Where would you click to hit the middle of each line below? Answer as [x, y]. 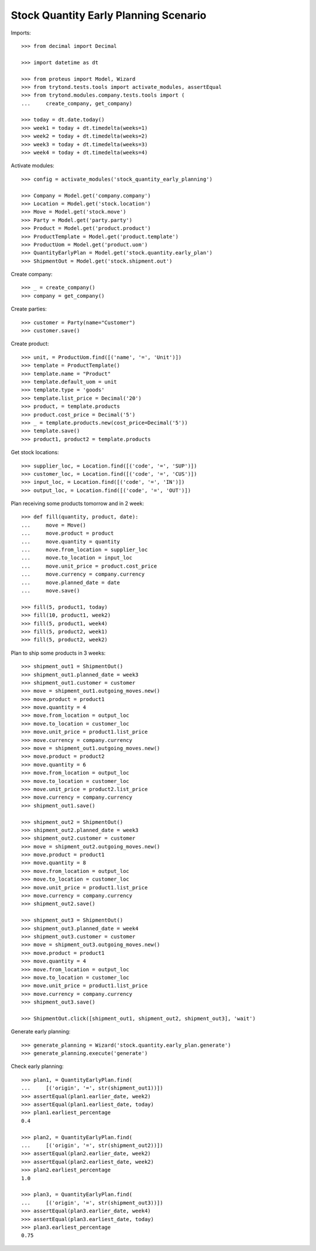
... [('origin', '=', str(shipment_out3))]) [92, 1203]
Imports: [21, 33]
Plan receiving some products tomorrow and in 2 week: [78, 504]
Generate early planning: [41, 1032]
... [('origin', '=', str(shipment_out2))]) [92, 1145]
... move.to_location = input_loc [77, 558]
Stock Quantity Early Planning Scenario [109, 15]
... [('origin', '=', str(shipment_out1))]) [92, 1088]
